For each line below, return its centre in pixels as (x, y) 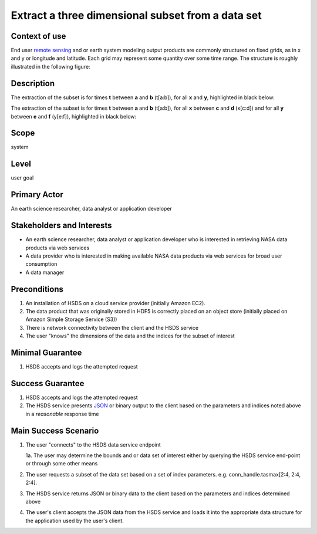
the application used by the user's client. (75, 521)
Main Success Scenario (55, 430)
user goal (22, 178)
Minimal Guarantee (46, 353)
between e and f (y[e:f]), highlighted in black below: (74, 116)
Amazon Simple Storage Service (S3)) (71, 319)
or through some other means (62, 464)
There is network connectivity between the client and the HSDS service (112, 327)
